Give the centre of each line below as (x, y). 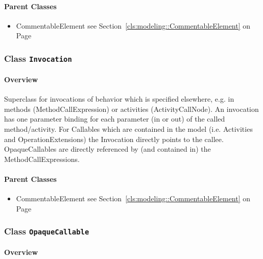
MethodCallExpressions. (42, 159)
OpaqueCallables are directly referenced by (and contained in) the (107, 149)
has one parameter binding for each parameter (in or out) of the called (115, 119)
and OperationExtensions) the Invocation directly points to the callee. (114, 139)
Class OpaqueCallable (47, 231)
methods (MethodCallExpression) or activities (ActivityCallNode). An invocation (131, 109)
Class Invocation (38, 58)
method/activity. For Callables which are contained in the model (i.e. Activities (128, 128)
